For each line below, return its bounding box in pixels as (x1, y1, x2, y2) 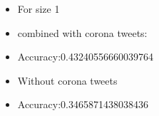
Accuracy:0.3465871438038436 (17, 97, 149, 112)
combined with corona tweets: (17, 25, 148, 40)
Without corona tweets (17, 73, 118, 88)
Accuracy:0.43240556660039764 (17, 49, 154, 64)
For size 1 (17, 1, 60, 16)
